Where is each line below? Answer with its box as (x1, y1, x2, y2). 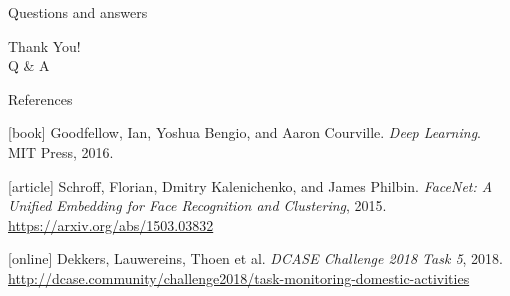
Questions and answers (8, 2, 148, 22)
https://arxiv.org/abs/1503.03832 (8, 214, 214, 235)
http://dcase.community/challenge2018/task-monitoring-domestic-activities (8, 267, 470, 288)
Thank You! (8, 35, 81, 56)
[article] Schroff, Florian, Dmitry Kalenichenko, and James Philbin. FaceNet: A (8, 175, 493, 196)
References (8, 88, 73, 109)
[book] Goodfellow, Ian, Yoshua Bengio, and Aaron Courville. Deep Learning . (8, 122, 481, 143)
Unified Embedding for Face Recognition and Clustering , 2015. (8, 195, 387, 216)
